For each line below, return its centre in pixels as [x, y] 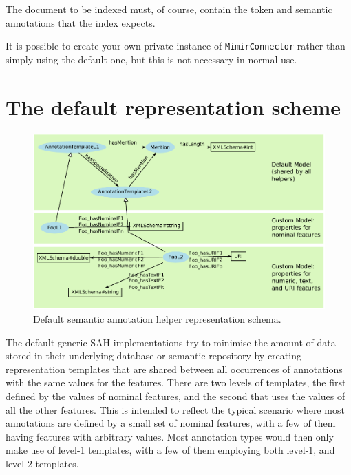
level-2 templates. [42, 463]
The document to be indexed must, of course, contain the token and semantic [169, 9]
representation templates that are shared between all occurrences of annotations [174, 369]
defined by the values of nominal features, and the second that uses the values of [175, 396]
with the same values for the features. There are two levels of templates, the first [176, 382]
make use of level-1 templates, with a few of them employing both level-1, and [170, 450]
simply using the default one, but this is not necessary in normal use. [151, 59]
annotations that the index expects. [81, 22]
